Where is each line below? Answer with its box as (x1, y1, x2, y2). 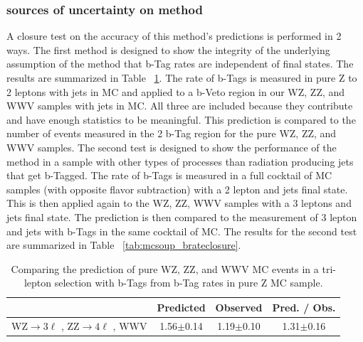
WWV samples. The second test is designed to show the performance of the (6, 139, 337, 154)
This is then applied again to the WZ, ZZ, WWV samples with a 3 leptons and (6, 196, 352, 210)
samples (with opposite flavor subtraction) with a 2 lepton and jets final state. (6, 181, 348, 196)
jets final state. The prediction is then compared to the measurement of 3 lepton (6, 209, 357, 224)
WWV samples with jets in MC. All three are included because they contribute (6, 98, 353, 113)
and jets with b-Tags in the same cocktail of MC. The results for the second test (6, 223, 357, 238)
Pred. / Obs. (272, 299, 336, 314)
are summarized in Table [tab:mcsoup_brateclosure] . (6, 237, 241, 252)
